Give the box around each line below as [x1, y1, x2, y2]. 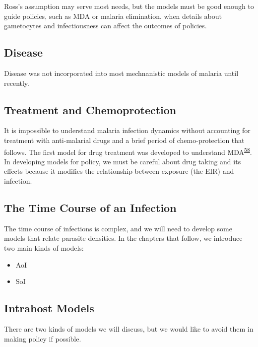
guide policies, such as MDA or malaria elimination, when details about [4, 10, 222, 21]
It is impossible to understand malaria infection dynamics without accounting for [4, 125, 251, 136]
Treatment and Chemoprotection [4, 102, 177, 117]
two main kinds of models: [4, 242, 84, 253]
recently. [4, 77, 29, 88]
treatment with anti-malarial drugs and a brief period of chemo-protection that [4, 135, 245, 145]
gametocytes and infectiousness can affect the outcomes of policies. [4, 20, 207, 31]
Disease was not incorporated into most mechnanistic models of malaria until [4, 68, 239, 78]
